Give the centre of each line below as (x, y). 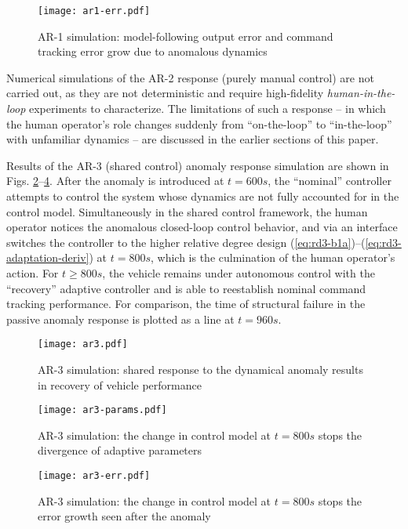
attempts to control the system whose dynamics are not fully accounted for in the (203, 196)
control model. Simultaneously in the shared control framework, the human (187, 211)
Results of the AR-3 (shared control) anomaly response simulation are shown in (198, 165)
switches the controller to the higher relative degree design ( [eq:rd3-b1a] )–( (186, 242)
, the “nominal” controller (330, 181)
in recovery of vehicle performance (120, 384)
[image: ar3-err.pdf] (94, 476)
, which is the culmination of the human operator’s (273, 257)
